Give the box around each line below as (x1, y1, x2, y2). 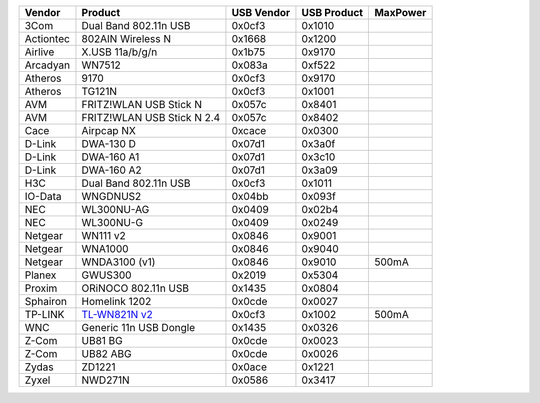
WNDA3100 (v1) (81, 255, 156, 269)
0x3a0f (301, 137, 336, 150)
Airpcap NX (81, 124, 137, 137)
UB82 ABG (81, 347, 132, 360)
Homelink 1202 (81, 295, 152, 308)
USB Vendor (231, 6, 291, 19)
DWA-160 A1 (81, 150, 140, 164)
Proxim (24, 281, 58, 295)
